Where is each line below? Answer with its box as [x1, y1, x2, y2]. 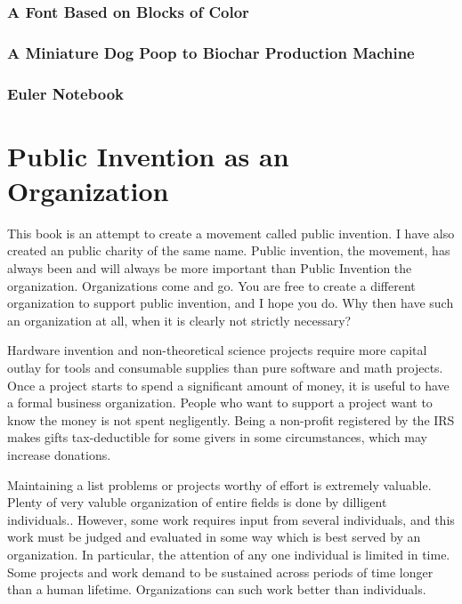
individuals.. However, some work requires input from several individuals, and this [7, 510, 455, 528]
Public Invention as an [7, 137, 289, 173]
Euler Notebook [7, 82, 124, 104]
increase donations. [7, 445, 111, 463]
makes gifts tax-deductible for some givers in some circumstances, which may [7, 428, 427, 447]
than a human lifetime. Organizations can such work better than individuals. [7, 580, 426, 599]
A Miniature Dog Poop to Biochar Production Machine [7, 41, 415, 63]
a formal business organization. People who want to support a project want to [7, 393, 433, 412]
